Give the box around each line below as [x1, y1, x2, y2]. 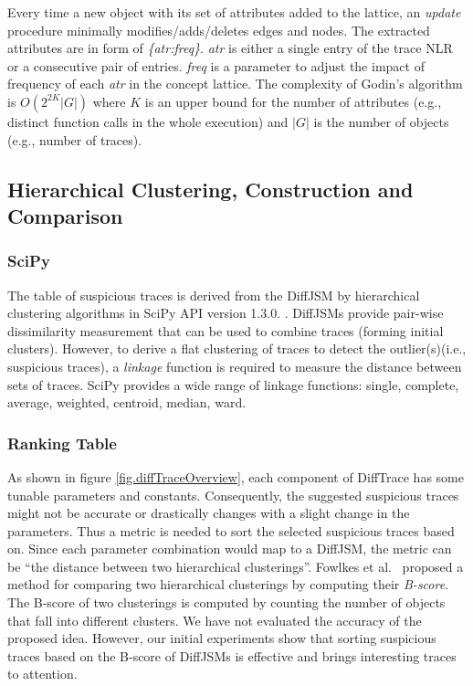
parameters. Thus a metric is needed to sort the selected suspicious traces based [7, 521, 455, 540]
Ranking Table [7, 431, 117, 454]
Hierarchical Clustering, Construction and [7, 174, 414, 203]
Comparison [7, 201, 123, 229]
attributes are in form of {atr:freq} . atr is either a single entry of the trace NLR [7, 38, 453, 58]
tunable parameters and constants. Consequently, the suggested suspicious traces [7, 485, 459, 504]
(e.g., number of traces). [7, 130, 142, 149]
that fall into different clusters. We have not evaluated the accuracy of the [7, 610, 422, 629]
